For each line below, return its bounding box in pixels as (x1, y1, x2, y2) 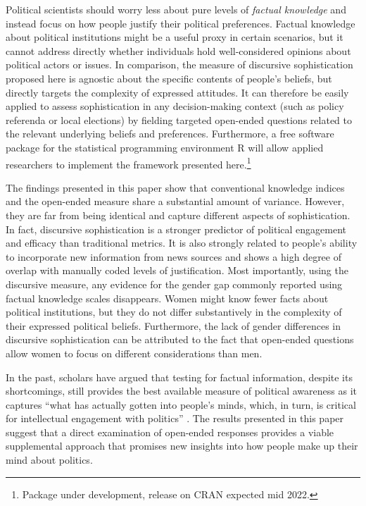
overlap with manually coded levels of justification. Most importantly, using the (6, 263, 348, 278)
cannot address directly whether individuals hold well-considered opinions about (6, 43, 351, 58)
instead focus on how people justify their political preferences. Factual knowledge (6, 16, 355, 30)
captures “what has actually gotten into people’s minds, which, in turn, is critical (6, 397, 356, 412)
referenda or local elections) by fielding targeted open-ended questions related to (6, 112, 352, 127)
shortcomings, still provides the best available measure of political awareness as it (6, 383, 357, 398)
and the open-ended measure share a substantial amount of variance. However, (6, 194, 345, 209)
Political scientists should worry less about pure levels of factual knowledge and (6, 2, 346, 16)
